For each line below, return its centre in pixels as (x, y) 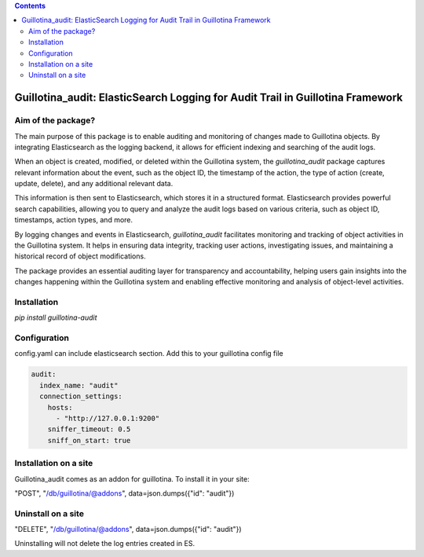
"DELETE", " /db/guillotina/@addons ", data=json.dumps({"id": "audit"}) (128, 530)
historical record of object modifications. (80, 256)
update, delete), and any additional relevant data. (94, 184)
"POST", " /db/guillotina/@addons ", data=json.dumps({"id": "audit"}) (124, 493)
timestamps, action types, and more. (74, 220)
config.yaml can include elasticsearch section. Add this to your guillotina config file (149, 354)
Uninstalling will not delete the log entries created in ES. (105, 544)
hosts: (60, 407)
